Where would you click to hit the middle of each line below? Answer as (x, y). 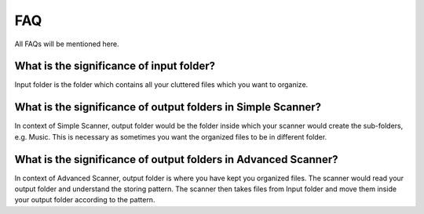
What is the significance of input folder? (115, 66)
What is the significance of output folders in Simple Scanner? (168, 107)
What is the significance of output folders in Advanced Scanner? (176, 160)
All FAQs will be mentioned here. (67, 44)
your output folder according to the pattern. (85, 200)
